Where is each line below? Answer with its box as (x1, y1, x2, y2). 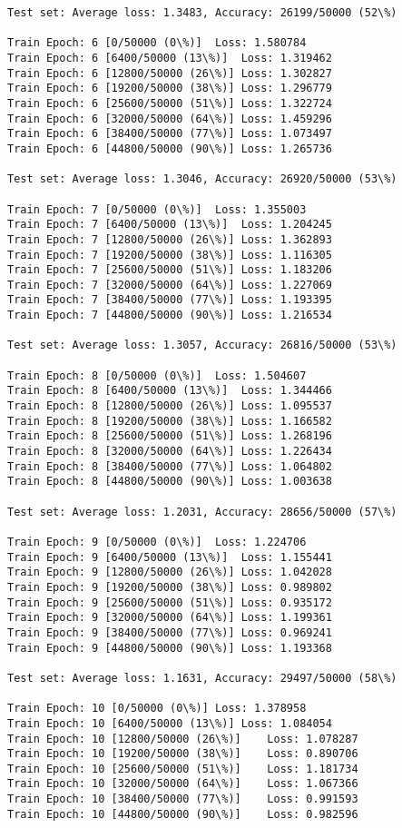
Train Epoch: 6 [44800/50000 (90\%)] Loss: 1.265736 (7, 142, 332, 155)
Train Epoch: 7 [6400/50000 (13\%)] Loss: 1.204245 (7, 218, 332, 232)
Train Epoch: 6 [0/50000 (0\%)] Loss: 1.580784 (7, 36, 307, 50)
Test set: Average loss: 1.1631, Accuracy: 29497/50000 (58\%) (7, 671, 397, 685)
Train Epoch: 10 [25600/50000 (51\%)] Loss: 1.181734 (7, 762, 358, 775)
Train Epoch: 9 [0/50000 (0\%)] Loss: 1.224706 (7, 535, 307, 548)
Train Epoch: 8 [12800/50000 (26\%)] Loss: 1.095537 (7, 399, 332, 413)
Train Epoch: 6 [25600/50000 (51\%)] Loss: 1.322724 (7, 96, 332, 110)
